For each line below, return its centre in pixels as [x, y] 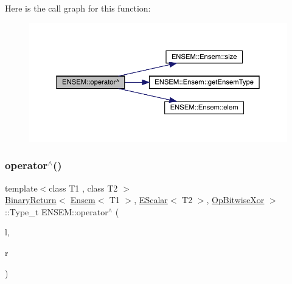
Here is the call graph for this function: [78, 8]
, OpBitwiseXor [235, 200]
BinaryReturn [31, 200]
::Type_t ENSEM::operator [57, 211]
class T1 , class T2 [83, 188]
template [21, 188]
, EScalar [151, 200]
